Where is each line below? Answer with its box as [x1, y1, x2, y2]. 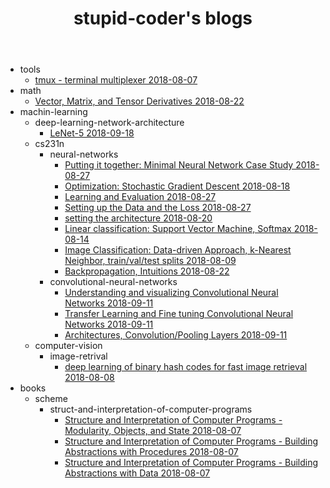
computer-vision [34, 340, 103, 352]
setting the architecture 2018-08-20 [64, 212, 213, 224]
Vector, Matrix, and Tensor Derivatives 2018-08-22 [34, 95, 245, 107]
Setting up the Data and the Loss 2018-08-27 [64, 202, 252, 214]
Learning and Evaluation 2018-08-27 [64, 191, 217, 203]
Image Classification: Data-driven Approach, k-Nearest [64, 244, 292, 256]
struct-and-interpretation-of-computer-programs [49, 403, 253, 416]
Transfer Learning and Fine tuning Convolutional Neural [64, 308, 294, 320]
